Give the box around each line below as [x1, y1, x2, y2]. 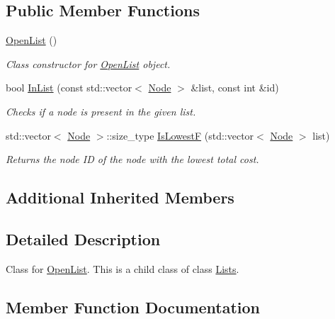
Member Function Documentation [6, 296, 261, 318]
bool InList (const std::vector [6, 80, 132, 95]
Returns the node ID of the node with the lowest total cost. [6, 152, 259, 167]
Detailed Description [6, 228, 161, 250]
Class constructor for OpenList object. [6, 56, 171, 71]
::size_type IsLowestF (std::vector [106, 128, 254, 142]
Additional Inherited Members [6, 186, 234, 208]
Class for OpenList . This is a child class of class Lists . [6, 261, 239, 276]
